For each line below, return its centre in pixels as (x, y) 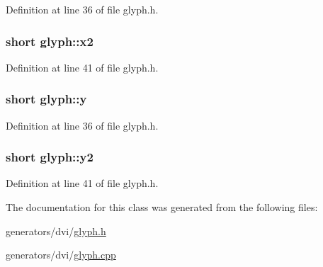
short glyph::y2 (50, 157)
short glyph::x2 (50, 41)
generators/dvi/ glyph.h (56, 231)
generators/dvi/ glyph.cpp (61, 255)
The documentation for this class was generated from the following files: (162, 207)
